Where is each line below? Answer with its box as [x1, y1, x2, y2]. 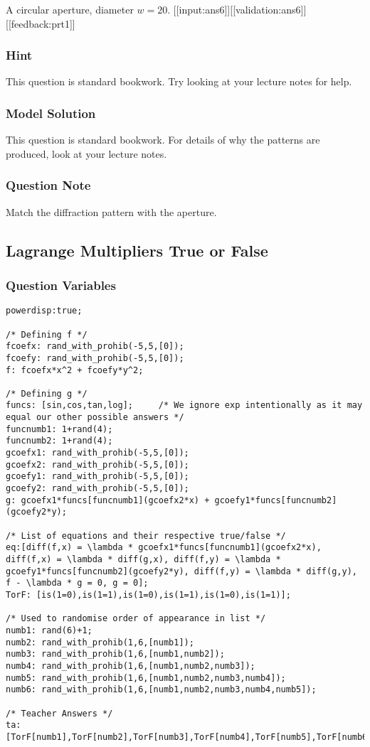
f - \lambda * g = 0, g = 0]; [6, 578, 149, 589]
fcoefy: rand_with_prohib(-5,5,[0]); [6, 353, 184, 363]
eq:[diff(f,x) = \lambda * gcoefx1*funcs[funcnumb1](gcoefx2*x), [6, 542, 322, 553]
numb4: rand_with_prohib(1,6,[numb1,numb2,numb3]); [6, 660, 255, 671]
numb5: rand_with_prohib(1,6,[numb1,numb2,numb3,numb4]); [6, 672, 286, 683]
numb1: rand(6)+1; [6, 625, 92, 635]
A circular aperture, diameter [6, 2, 134, 16]
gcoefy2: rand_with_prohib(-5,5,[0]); [6, 483, 189, 494]
